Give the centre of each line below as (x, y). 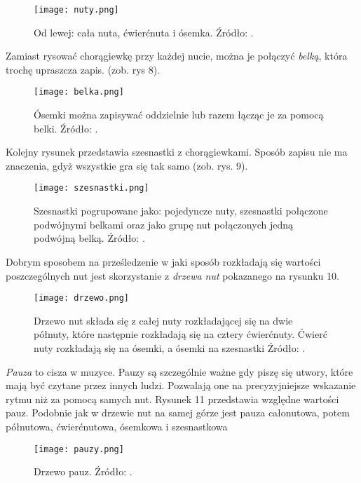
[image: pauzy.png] (79, 449)
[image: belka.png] (79, 92)
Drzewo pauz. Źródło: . (83, 471)
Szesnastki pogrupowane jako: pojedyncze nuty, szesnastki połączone (181, 211)
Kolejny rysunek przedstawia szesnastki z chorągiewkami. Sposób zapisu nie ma (177, 152)
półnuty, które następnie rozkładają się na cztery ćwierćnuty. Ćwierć (180, 334)
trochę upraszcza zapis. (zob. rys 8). (83, 69)
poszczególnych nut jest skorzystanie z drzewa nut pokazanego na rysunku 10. (172, 275)
